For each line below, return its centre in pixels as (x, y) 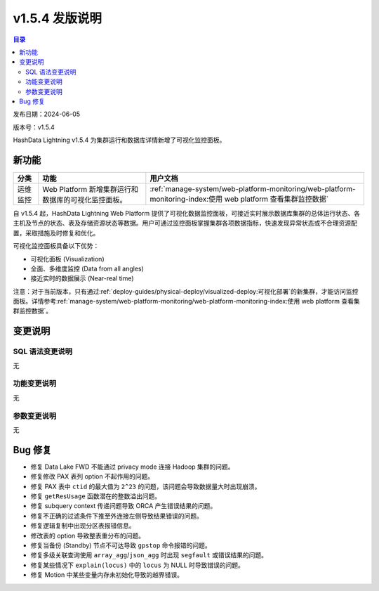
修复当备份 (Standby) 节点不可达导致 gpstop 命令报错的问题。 (121, 545)
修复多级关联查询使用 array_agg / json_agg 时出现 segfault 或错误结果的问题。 (149, 555)
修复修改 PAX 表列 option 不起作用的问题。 (92, 476)
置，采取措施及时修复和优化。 (56, 233)
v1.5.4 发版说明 (57, 18)
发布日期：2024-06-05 (47, 114)
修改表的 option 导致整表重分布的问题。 (88, 535)
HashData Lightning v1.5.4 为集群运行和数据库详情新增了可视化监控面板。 (119, 140)
